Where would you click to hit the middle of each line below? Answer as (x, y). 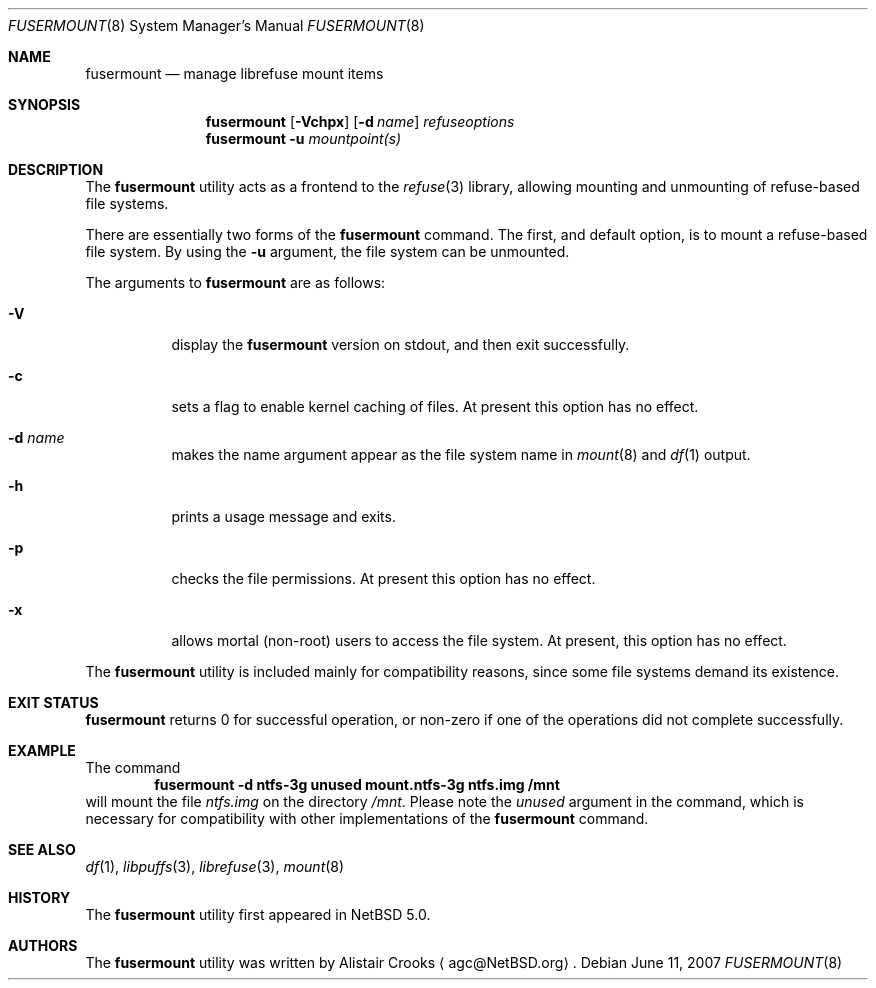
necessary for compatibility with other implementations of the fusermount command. (367, 818)
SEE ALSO (42, 849)
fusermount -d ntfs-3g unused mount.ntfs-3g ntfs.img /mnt (357, 784)
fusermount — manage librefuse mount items (234, 73)
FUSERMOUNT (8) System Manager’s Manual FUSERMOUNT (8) (216, 25)
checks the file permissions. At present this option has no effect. (383, 578)
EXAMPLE (42, 750)
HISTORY (39, 897)
